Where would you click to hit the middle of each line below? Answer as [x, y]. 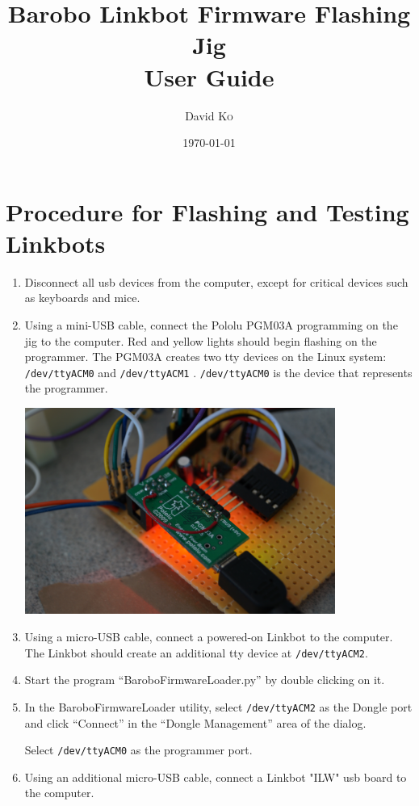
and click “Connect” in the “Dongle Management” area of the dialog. [195, 722]
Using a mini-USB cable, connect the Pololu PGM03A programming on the [211, 325]
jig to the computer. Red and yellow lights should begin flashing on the [201, 340]
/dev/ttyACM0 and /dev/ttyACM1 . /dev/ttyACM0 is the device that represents [218, 372]
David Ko [209, 115]
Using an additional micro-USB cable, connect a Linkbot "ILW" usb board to [216, 777]
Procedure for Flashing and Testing [207, 211]
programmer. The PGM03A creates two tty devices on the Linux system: [205, 357]
